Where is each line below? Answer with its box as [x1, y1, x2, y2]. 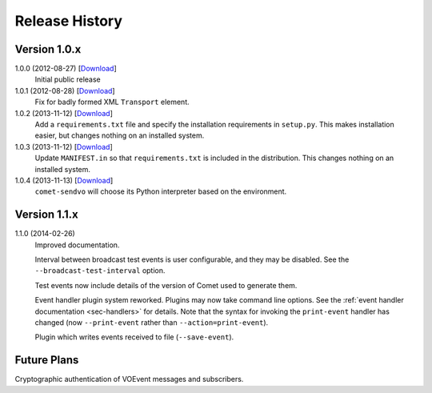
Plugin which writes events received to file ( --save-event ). [34, 332, 234, 342]
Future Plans [14, 353, 79, 367]
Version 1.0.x [14, 42, 82, 56]
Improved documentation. [34, 240, 120, 250]
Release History [14, 12, 123, 30]
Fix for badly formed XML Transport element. [34, 97, 190, 107]
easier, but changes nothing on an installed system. [34, 130, 205, 140]
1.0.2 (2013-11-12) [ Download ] [14, 108, 114, 118]
